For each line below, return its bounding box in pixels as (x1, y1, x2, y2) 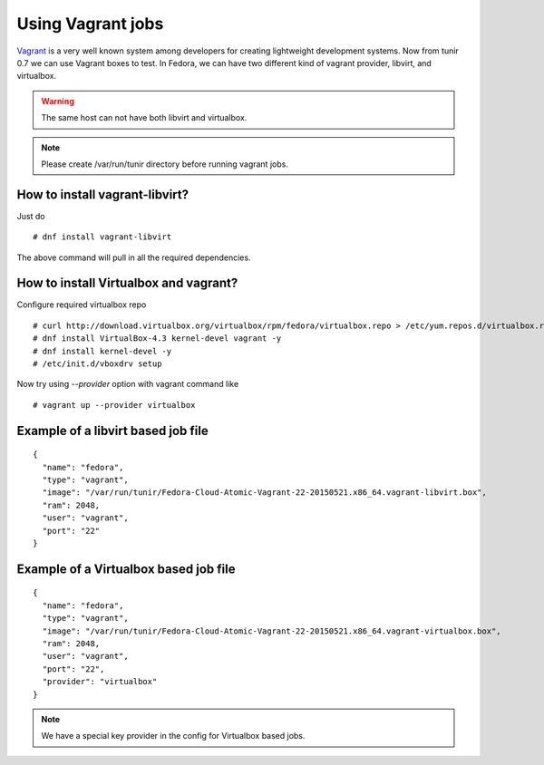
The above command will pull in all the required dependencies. (16, 252, 251, 263)
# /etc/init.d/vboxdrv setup (33, 359, 162, 369)
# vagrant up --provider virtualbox (33, 400, 196, 410)
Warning (41, 95, 74, 106)
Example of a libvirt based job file (16, 422, 209, 439)
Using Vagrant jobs (16, 14, 164, 34)
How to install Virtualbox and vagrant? (16, 276, 238, 291)
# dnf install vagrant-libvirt (33, 232, 172, 242)
